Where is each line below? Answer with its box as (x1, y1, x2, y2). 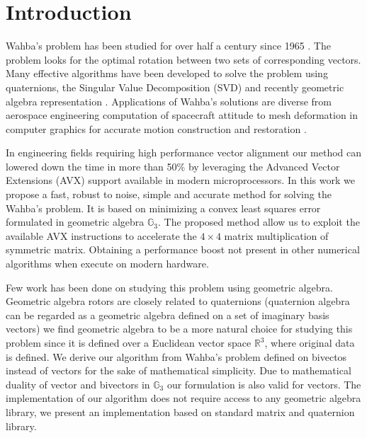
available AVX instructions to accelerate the (6, 228, 197, 243)
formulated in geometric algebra (6, 214, 145, 229)
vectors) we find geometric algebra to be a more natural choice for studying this (6, 321, 353, 336)
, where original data (264, 335, 355, 350)
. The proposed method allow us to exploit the (158, 214, 360, 229)
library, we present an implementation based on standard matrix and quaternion (6, 404, 355, 419)
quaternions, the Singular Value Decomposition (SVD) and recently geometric (6, 79, 344, 94)
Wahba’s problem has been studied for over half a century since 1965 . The (6, 38, 331, 53)
